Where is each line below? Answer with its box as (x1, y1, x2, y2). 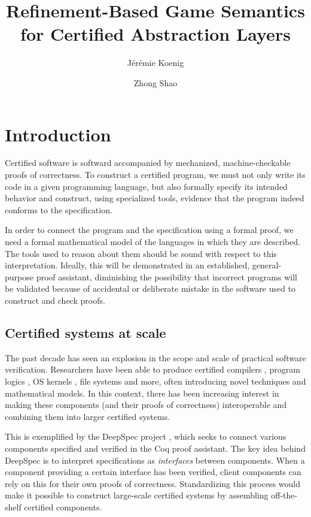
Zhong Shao (133, 76, 178, 89)
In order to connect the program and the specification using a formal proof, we (5, 223, 294, 236)
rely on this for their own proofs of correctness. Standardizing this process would (5, 477, 300, 489)
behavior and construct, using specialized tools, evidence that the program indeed (5, 192, 304, 204)
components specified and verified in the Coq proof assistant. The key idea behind (5, 442, 306, 454)
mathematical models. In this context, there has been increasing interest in (5, 386, 279, 399)
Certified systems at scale (5, 323, 166, 341)
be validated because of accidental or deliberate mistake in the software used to (5, 282, 296, 295)
